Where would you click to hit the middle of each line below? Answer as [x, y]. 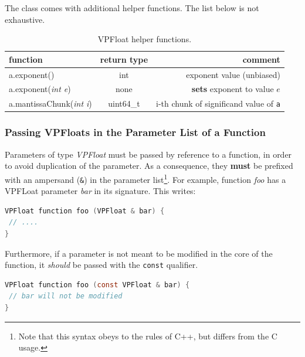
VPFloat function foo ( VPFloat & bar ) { [85, 211]
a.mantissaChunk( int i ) [50, 103]
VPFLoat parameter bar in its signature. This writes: [100, 191]
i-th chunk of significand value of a [218, 103]
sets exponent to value [233, 89]
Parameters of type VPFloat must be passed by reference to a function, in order [148, 154]
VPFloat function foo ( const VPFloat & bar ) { [97, 285]
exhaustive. [25, 19]
